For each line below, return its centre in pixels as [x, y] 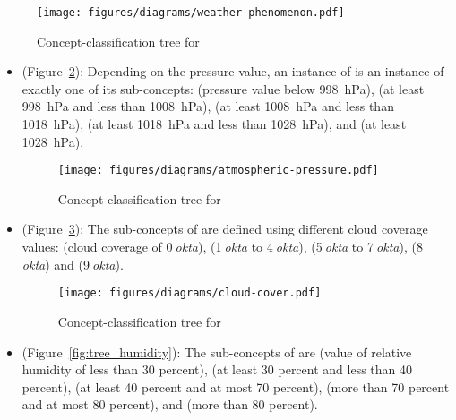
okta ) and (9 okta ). [73, 264]
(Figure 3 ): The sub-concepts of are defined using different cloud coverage [225, 229]
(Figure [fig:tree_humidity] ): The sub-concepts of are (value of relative [217, 351]
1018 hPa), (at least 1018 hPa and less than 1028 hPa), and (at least [214, 124]
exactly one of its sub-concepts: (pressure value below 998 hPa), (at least [223, 88]
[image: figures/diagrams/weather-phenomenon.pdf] [191, 13]
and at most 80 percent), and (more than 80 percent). [170, 404]
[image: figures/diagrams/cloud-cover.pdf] [189, 293]
